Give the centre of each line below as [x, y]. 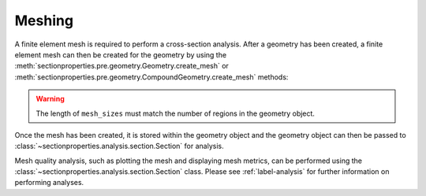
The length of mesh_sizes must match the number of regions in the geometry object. [176, 113]
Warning [50, 99]
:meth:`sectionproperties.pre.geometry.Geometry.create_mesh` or [121, 66]
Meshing [44, 20]
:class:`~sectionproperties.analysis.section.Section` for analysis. [119, 146]
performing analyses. [49, 183]
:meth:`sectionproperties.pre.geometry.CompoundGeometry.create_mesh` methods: [151, 77]
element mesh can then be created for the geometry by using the [121, 54]
